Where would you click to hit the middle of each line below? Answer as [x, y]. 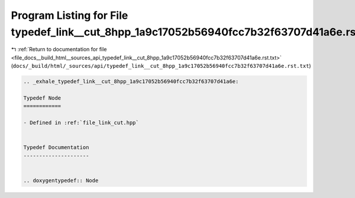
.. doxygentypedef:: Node [61, 180]
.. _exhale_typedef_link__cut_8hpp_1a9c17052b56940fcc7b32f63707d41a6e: [131, 82]
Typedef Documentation [56, 148]
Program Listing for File [70, 15]
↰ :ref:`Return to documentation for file [59, 49]
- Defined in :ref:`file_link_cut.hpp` [81, 123]
